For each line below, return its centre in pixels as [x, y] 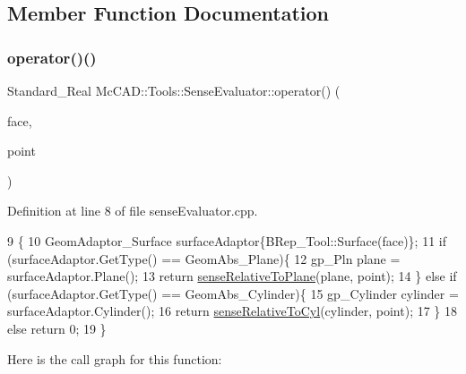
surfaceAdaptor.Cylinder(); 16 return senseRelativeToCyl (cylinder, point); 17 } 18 [233, 311]
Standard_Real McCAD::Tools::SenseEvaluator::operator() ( [174, 90]
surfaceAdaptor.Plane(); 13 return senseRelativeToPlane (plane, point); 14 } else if [232, 276]
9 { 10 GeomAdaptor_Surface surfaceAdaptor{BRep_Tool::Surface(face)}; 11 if [227, 240]
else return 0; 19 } [57, 328]
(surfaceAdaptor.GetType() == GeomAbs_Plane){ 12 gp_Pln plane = [204, 258]
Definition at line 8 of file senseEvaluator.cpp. [133, 211]
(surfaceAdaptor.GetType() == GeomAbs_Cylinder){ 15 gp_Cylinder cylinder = [233, 293]
